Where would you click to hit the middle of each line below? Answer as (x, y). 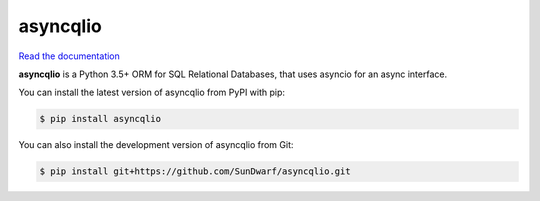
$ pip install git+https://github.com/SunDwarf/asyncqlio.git (195, 171)
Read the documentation (69, 56)
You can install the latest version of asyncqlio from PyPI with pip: (151, 92)
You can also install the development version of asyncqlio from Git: (156, 145)
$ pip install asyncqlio (100, 119)
